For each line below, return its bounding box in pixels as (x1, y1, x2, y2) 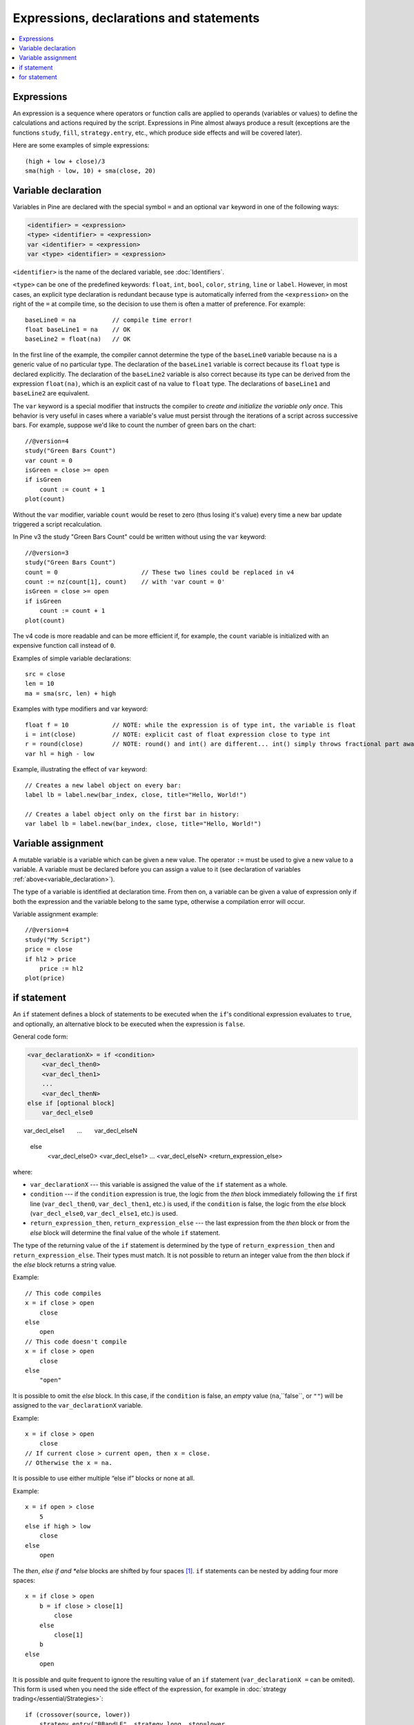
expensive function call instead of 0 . (12, 642, 117, 650)
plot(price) (25, 974, 66, 983)
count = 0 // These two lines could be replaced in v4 (25, 568, 295, 576)
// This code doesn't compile (25, 1337, 128, 1345)
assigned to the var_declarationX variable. (12, 1401, 143, 1410)
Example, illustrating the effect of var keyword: (12, 765, 148, 773)
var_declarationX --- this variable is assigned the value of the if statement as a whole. (30, 1180, 288, 1188)
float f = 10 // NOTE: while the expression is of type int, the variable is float (25, 721, 357, 729)
